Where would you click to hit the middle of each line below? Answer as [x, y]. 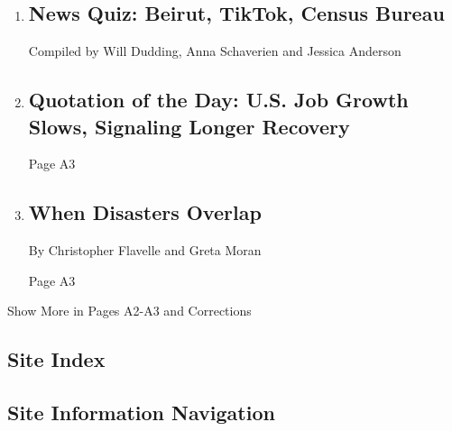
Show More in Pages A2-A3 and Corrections [129, 311]
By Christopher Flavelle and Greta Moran [145, 250]
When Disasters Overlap [145, 212]
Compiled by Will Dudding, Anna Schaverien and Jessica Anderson [215, 51]
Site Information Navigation [141, 413]
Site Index [56, 359]
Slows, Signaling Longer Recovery [189, 126]
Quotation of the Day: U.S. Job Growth [218, 100]
